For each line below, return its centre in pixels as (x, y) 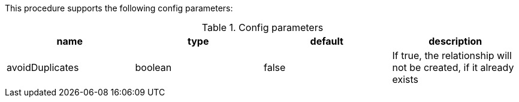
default (327, 41)
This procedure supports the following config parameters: (119, 8)
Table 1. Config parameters (262, 27)
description (455, 41)
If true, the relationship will (452, 55)
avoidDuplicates (43, 67)
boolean (153, 67)
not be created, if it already (453, 67)
